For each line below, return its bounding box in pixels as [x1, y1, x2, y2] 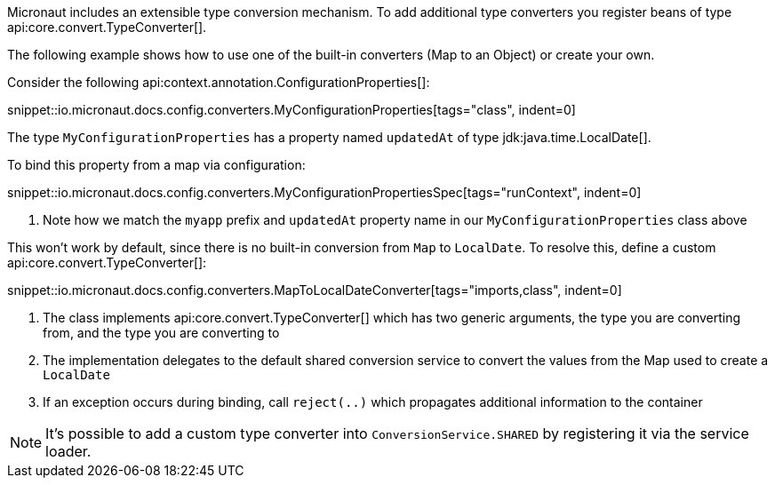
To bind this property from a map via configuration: [7, 157, 306, 172]
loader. [45, 442, 92, 460]
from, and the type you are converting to [43, 325, 280, 340]
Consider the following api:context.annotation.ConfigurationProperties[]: [7, 75, 430, 90]
